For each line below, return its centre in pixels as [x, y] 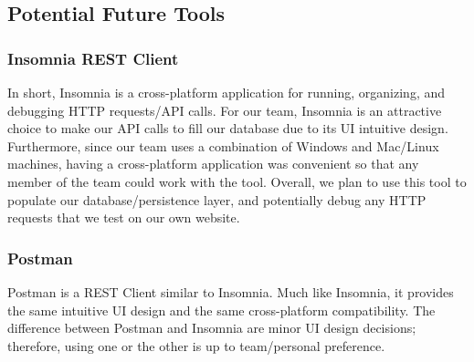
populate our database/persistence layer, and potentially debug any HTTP [217, 199]
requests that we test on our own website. [124, 217]
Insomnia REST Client [93, 58]
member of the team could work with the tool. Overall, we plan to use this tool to [237, 181]
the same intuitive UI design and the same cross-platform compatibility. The [221, 310]
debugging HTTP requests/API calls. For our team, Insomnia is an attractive [225, 110]
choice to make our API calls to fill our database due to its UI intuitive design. [228, 128]
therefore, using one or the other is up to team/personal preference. [196, 345]
